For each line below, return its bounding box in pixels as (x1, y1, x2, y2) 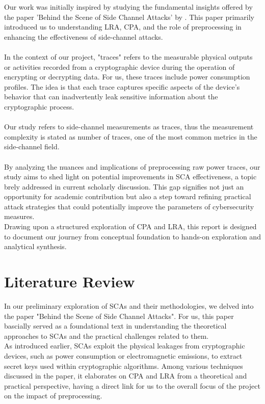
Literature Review (4, 271, 135, 292)
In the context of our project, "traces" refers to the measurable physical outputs (4, 51, 253, 62)
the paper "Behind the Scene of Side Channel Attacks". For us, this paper (4, 310, 234, 321)
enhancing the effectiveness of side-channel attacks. (4, 31, 163, 42)
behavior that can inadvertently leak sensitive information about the (4, 91, 218, 102)
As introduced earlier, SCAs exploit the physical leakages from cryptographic (4, 340, 245, 351)
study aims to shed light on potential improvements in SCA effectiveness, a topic (4, 171, 257, 182)
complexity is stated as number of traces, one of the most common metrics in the (4, 131, 257, 142)
